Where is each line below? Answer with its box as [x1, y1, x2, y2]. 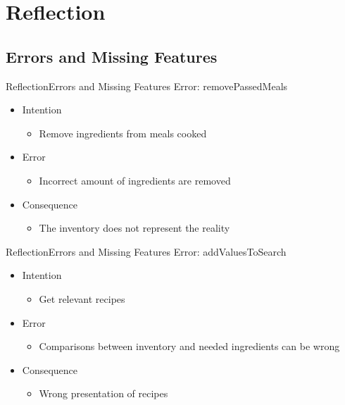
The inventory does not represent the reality [39, 220, 230, 235]
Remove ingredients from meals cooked [39, 125, 207, 140]
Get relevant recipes [39, 291, 125, 306]
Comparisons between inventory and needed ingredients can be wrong [39, 339, 340, 354]
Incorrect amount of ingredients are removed [39, 173, 231, 187]
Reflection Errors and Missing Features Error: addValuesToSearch [6, 244, 287, 258]
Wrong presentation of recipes [39, 386, 168, 401]
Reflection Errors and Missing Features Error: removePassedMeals [6, 78, 288, 93]
